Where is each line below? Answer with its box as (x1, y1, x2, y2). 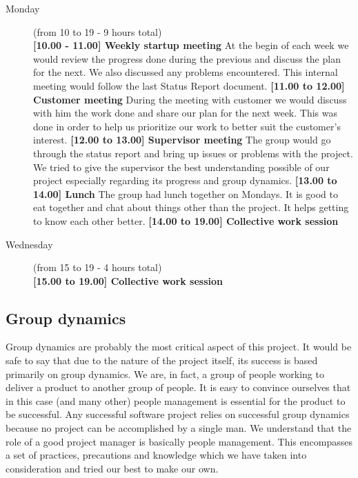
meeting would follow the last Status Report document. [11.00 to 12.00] (33, 78, 345, 92)
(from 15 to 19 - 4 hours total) (33, 260, 162, 275)
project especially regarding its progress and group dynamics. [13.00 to (33, 173, 337, 188)
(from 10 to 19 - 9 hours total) (33, 24, 162, 39)
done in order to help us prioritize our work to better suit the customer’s (33, 119, 341, 133)
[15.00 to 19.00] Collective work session (33, 273, 223, 288)
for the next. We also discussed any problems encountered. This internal (33, 65, 338, 79)
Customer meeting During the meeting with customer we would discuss (33, 92, 347, 106)
